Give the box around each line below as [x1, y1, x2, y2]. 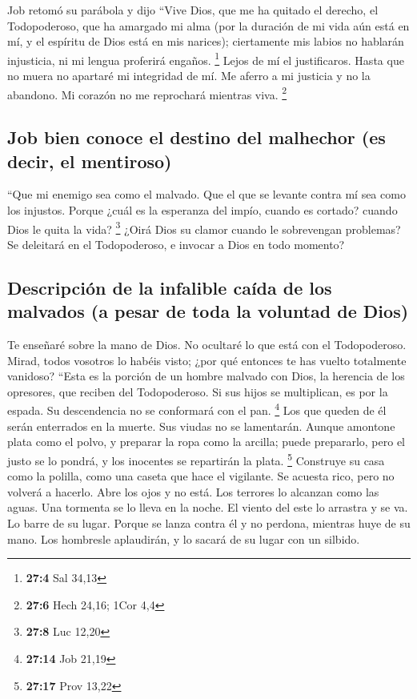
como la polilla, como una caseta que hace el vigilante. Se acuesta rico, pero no [7, 468, 395, 484]
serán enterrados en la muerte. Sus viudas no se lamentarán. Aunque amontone [7, 417, 395, 434]
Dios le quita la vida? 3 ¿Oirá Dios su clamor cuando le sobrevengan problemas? [7, 218, 401, 237]
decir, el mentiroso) [7, 148, 172, 173]
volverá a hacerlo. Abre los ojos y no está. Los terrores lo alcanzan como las [7, 483, 379, 500]
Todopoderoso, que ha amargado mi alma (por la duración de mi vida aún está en [7, 17, 410, 34]
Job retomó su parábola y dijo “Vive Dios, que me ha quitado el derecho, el [7, 2, 379, 18]
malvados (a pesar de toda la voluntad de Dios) [7, 299, 409, 323]
